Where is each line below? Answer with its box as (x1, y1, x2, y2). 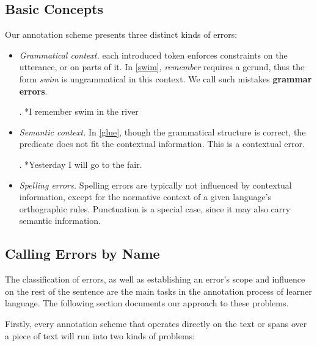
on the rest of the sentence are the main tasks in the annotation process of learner (5, 284, 312, 297)
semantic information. (19, 214, 101, 227)
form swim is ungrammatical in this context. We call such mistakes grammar (19, 72, 312, 85)
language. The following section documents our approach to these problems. (5, 297, 289, 309)
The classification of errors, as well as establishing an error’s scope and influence (5, 273, 305, 286)
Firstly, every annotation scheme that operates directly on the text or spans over (5, 317, 307, 330)
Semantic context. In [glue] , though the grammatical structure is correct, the (19, 125, 306, 138)
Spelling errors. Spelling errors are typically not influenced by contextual (19, 178, 292, 191)
